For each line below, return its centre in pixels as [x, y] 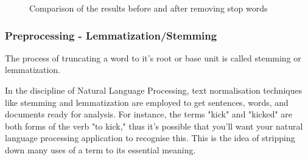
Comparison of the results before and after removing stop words [149, 8]
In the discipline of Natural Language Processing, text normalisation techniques [154, 90]
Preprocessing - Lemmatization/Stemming [111, 35]
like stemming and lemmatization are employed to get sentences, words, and [147, 102]
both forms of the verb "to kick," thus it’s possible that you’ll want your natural [154, 126]
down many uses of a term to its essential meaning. [100, 149]
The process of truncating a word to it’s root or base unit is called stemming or [153, 57]
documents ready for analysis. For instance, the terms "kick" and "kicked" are [149, 114]
